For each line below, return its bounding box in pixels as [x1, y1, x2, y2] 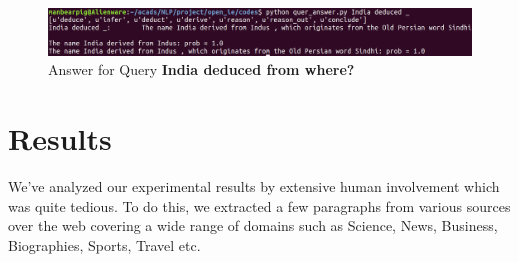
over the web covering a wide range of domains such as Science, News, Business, [8, 215, 498, 236]
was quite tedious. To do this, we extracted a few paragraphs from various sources [8, 195, 511, 216]
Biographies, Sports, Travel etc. [8, 234, 201, 255]
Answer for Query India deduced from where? [48, 59, 355, 80]
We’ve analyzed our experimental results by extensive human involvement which [8, 175, 500, 196]
